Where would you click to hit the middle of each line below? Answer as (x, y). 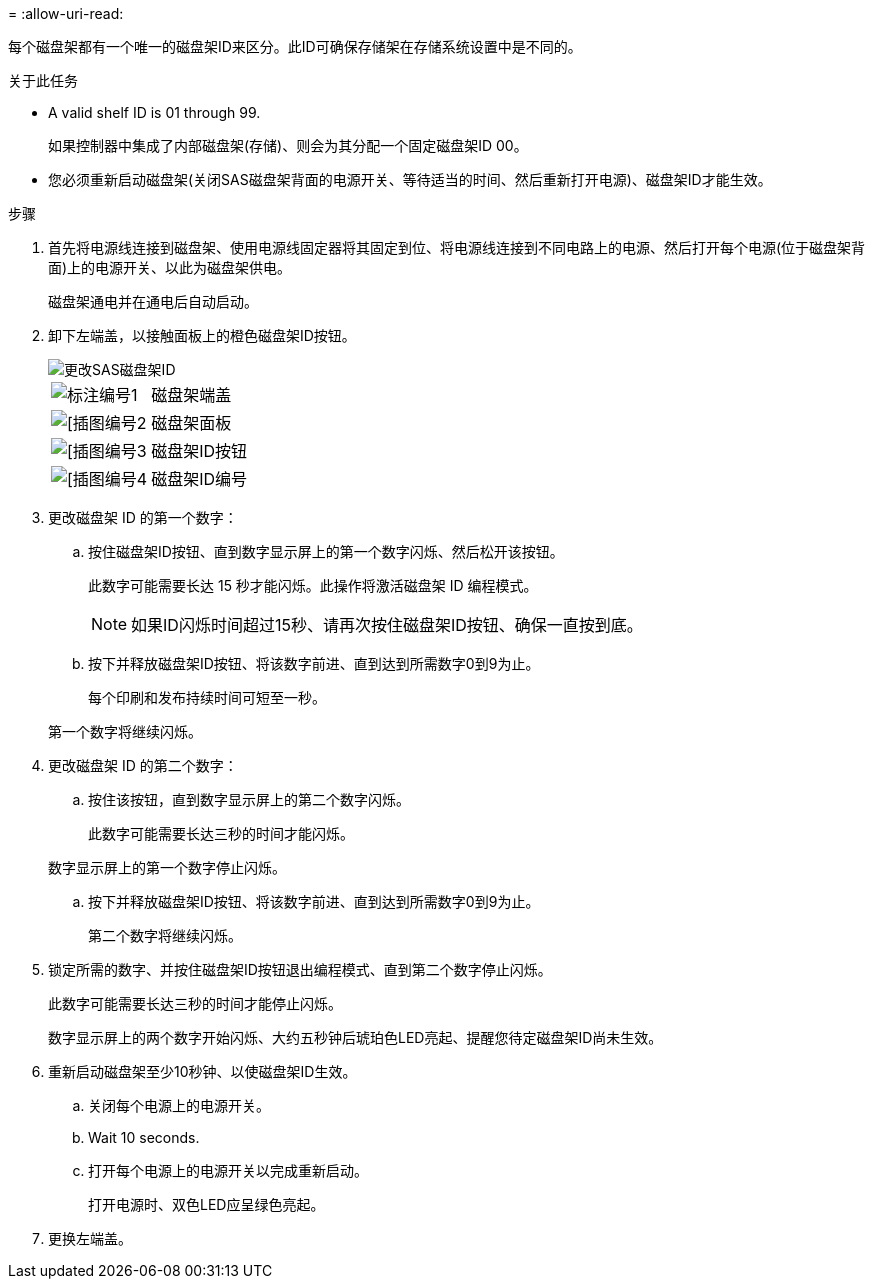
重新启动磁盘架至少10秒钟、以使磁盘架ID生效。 (202, 1071)
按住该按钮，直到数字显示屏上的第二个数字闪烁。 (249, 799)
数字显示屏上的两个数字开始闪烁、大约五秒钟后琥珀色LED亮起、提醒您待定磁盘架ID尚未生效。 (355, 1037)
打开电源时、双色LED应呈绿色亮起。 (206, 1204)
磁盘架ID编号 (199, 479)
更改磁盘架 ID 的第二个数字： (143, 765)
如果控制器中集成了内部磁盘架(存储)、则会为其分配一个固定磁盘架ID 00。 (288, 145)
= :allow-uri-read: (66, 13)
